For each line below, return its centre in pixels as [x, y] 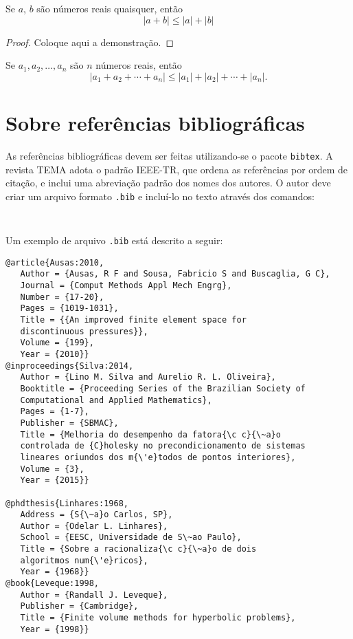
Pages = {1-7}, [55, 412]
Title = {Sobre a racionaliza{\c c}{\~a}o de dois [138, 549]
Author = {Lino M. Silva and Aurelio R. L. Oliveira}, [148, 377]
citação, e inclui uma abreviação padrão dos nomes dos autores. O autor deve [168, 183]
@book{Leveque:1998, [53, 584]
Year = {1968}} [55, 572]
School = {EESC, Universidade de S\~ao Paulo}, [131, 538]
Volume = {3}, [52, 469]
